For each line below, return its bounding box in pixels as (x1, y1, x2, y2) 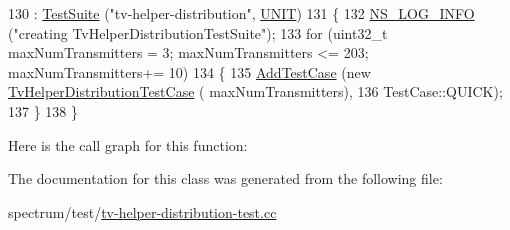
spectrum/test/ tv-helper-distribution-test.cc (8, 201, 277, 222)
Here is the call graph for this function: (8, 134, 248, 155)
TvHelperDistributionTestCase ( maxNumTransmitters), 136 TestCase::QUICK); (8, 81, 503, 102)
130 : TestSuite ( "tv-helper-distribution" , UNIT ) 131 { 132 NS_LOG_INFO (8, 3, 475, 23)
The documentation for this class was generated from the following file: (8, 168, 443, 189)
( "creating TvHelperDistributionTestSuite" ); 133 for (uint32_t (8, 22, 388, 43)
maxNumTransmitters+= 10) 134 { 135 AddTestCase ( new (8, 61, 371, 82)
